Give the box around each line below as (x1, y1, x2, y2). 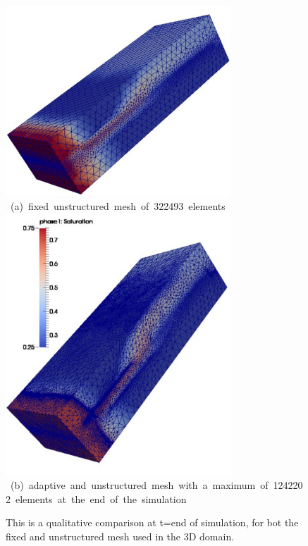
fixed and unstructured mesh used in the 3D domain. (6, 528, 235, 543)
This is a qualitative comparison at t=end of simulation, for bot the (6, 515, 299, 530)
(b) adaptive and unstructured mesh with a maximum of (10, 478, 269, 492)
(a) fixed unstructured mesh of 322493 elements (10, 198, 226, 213)
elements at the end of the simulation (15, 491, 187, 506)
